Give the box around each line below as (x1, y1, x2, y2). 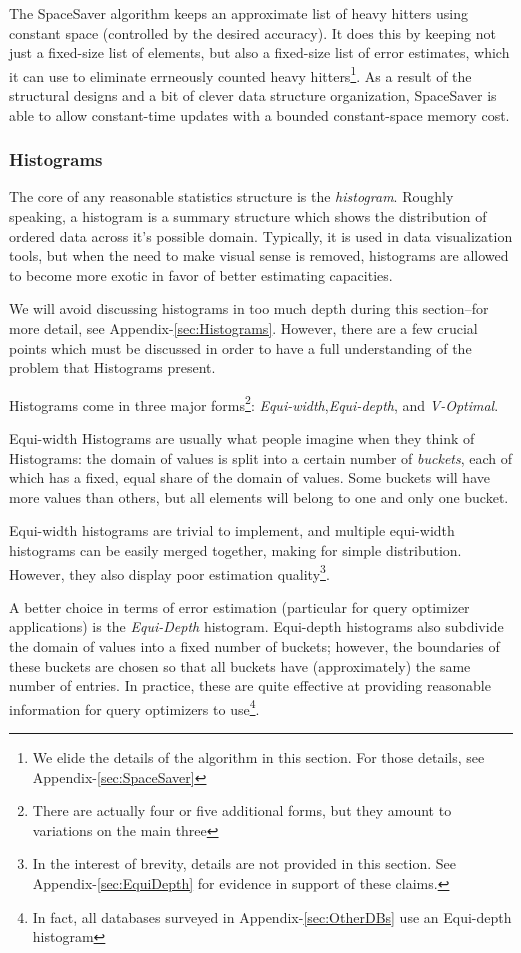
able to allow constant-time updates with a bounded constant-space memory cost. (9, 104, 510, 125)
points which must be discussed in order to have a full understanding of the (9, 337, 472, 358)
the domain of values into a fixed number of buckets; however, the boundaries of (9, 636, 500, 657)
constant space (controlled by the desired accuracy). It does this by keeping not (9, 22, 496, 43)
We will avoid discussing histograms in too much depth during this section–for (9, 298, 489, 319)
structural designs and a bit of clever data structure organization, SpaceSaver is (9, 85, 497, 106)
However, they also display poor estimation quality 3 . (9, 560, 330, 584)
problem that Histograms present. (9, 357, 216, 378)
